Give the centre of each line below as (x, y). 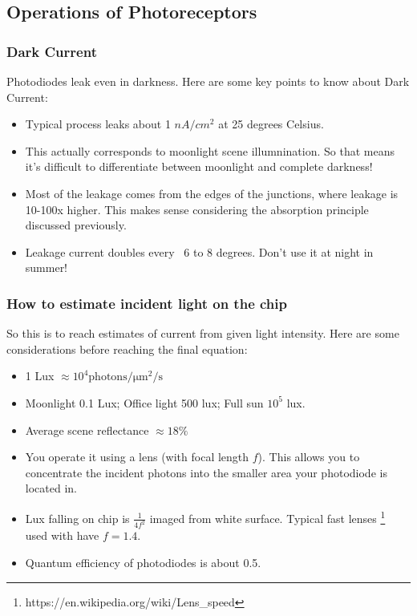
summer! (47, 267)
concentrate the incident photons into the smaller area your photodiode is (206, 472)
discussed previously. (76, 225)
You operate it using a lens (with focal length (137, 457)
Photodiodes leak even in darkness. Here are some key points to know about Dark (208, 81)
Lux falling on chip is (77, 518)
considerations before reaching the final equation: (127, 349)
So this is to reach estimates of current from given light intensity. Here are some (203, 333)
